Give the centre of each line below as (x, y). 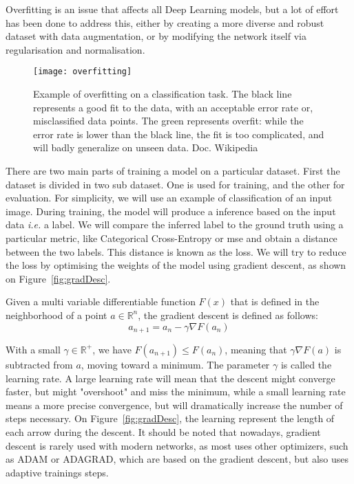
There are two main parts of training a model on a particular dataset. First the (173, 170)
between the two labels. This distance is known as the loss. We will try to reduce (176, 251)
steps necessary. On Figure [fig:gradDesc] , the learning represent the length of (170, 418)
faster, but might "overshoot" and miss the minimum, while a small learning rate (176, 392)
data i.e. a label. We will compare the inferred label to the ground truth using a (175, 224)
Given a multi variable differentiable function (101, 301)
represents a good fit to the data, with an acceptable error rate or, (173, 107)
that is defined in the (275, 301)
